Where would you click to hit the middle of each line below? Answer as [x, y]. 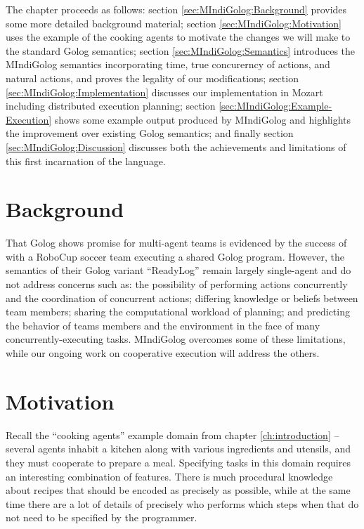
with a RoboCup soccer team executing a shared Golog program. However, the [175, 256]
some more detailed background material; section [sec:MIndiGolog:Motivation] [174, 23]
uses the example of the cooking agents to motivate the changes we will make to [178, 37]
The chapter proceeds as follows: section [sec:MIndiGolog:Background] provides [176, 9]
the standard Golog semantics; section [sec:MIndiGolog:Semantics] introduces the [181, 50]
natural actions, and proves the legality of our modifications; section [152, 78]
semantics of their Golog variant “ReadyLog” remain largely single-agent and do [178, 270]
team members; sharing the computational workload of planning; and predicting [178, 312]
